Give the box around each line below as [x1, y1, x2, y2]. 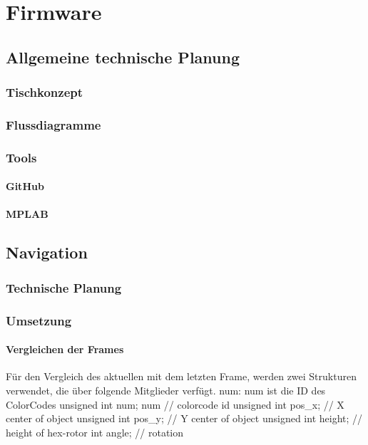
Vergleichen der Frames [6, 342, 124, 357]
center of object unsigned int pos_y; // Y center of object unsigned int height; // [6, 411, 363, 426]
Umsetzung [6, 311, 72, 329]
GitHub [6, 179, 44, 194]
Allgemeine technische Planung [6, 46, 240, 68]
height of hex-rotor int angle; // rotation [6, 424, 184, 439]
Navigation [6, 241, 88, 263]
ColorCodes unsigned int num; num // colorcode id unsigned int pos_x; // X [6, 397, 344, 412]
